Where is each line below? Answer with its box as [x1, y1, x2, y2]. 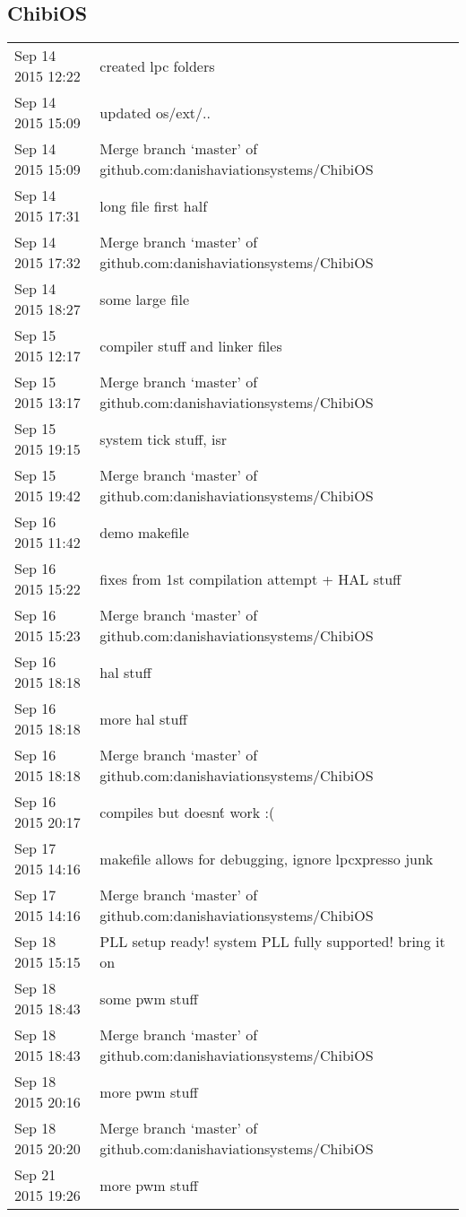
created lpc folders [99, 55, 215, 76]
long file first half [99, 195, 208, 216]
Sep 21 [14, 1164, 56, 1186]
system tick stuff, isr [99, 428, 228, 449]
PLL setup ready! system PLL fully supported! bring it [99, 931, 445, 952]
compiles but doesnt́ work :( [99, 801, 275, 822]
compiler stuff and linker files [99, 335, 282, 356]
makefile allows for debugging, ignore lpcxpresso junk [99, 848, 434, 869]
